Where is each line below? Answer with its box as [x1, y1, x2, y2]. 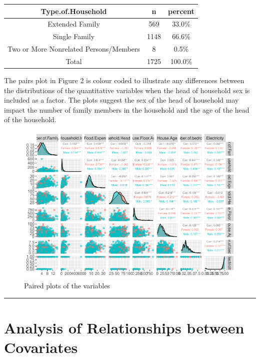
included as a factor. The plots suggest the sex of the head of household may [4, 95, 239, 105]
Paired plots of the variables [24, 280, 110, 291]
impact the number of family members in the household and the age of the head [4, 104, 249, 115]
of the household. [4, 114, 56, 125]
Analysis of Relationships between [4, 317, 244, 337]
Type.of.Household [40, 6, 107, 16]
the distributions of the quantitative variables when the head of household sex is [4, 85, 250, 95]
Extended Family [47, 19, 100, 29]
